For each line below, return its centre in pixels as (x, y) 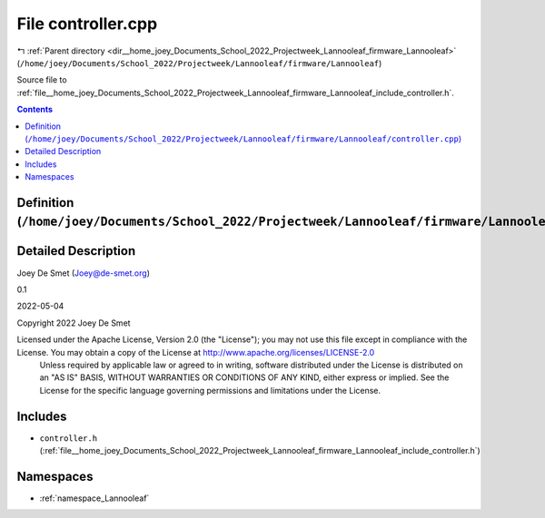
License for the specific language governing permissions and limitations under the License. (210, 390)
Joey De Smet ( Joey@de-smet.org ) (83, 273)
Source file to (42, 80)
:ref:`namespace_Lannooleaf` (94, 498)
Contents (35, 110)
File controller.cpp (87, 24)
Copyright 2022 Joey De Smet (74, 323)
